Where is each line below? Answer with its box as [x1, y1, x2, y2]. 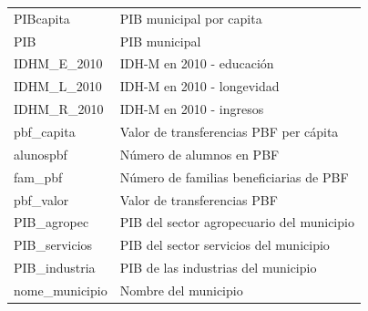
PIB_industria [14, 258, 96, 277]
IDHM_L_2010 [14, 77, 102, 96]
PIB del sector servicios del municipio [119, 235, 330, 254]
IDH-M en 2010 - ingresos [119, 99, 264, 119]
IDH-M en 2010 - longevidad [119, 77, 280, 96]
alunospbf [14, 144, 67, 163]
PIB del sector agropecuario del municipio [119, 213, 354, 232]
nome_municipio [14, 280, 107, 299]
